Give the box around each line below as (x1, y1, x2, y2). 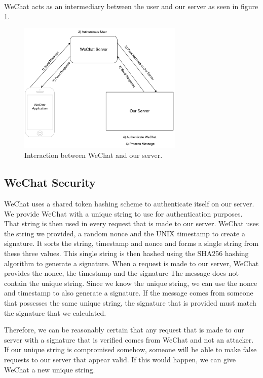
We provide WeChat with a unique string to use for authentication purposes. (4, 208, 243, 219)
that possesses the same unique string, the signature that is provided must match (4, 298, 256, 308)
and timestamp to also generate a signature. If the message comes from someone (4, 287, 253, 298)
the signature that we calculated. (4, 307, 106, 318)
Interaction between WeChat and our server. (24, 150, 163, 160)
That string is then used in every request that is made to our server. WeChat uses (4, 218, 259, 229)
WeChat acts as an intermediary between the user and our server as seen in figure (4, 1, 258, 11)
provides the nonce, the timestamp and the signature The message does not (4, 268, 239, 278)
